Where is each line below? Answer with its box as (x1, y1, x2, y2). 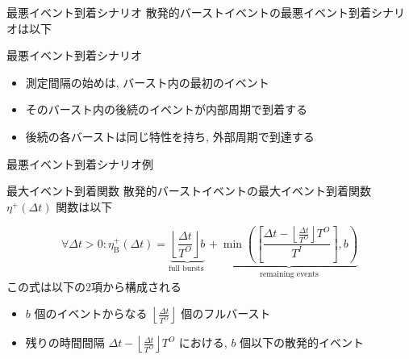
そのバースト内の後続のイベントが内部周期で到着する (25, 101, 308, 118)
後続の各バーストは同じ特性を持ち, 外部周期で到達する (25, 127, 315, 144)
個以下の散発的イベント (240, 334, 365, 351)
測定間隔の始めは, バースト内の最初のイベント (25, 73, 269, 90)
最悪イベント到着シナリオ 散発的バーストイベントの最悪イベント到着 (6, 4, 371, 20)
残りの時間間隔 (25, 334, 105, 351)
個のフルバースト (181, 305, 271, 322)
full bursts (169, 265, 204, 273)
